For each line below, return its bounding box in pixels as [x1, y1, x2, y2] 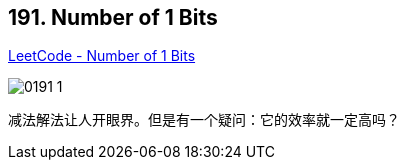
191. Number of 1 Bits [8, 5, 218, 30]
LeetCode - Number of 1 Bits [8, 47, 196, 65]
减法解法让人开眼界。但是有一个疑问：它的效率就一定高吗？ [8, 111, 400, 129]
